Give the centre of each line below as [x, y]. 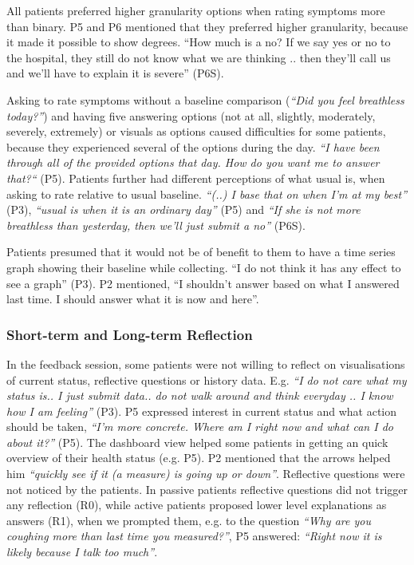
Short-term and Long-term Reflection [130, 334]
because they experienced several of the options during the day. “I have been [193, 146]
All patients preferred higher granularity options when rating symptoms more [196, 10]
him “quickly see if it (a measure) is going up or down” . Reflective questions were [206, 474]
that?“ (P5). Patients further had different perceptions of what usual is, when [196, 178]
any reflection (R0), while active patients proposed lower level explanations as [197, 505]
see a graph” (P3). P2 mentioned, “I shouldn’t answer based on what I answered [203, 283]
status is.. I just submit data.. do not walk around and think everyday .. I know [200, 395]
